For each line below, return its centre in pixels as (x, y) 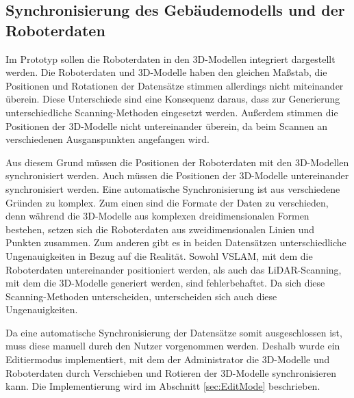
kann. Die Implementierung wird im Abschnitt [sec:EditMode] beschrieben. (163, 386)
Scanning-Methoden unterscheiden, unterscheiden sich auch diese (141, 296)
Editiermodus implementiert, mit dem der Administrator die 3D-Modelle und (168, 359)
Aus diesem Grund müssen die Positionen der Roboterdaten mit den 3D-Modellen (177, 162)
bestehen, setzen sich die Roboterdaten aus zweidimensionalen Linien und (160, 229)
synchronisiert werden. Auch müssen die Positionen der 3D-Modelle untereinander (177, 175)
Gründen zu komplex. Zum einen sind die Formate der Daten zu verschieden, (167, 202)
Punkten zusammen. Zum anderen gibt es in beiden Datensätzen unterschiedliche (176, 242)
